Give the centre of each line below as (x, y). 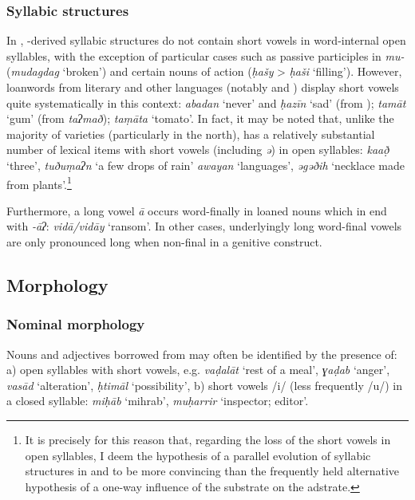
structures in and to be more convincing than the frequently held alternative (212, 471)
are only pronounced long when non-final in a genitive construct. (164, 242)
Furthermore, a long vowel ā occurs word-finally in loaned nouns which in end (197, 210)
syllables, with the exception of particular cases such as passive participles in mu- (206, 55)
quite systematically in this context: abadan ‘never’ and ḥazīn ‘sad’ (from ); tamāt (206, 102)
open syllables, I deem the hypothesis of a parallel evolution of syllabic (198, 455)
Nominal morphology (76, 324)
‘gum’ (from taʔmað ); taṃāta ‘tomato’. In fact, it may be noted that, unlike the (200, 118)
